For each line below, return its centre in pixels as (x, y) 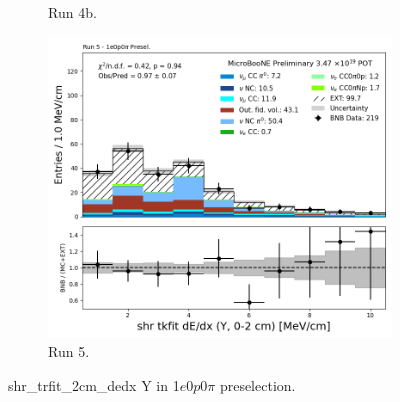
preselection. (257, 384)
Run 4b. (72, 12)
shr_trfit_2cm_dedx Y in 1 (94, 384)
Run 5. (69, 351)
